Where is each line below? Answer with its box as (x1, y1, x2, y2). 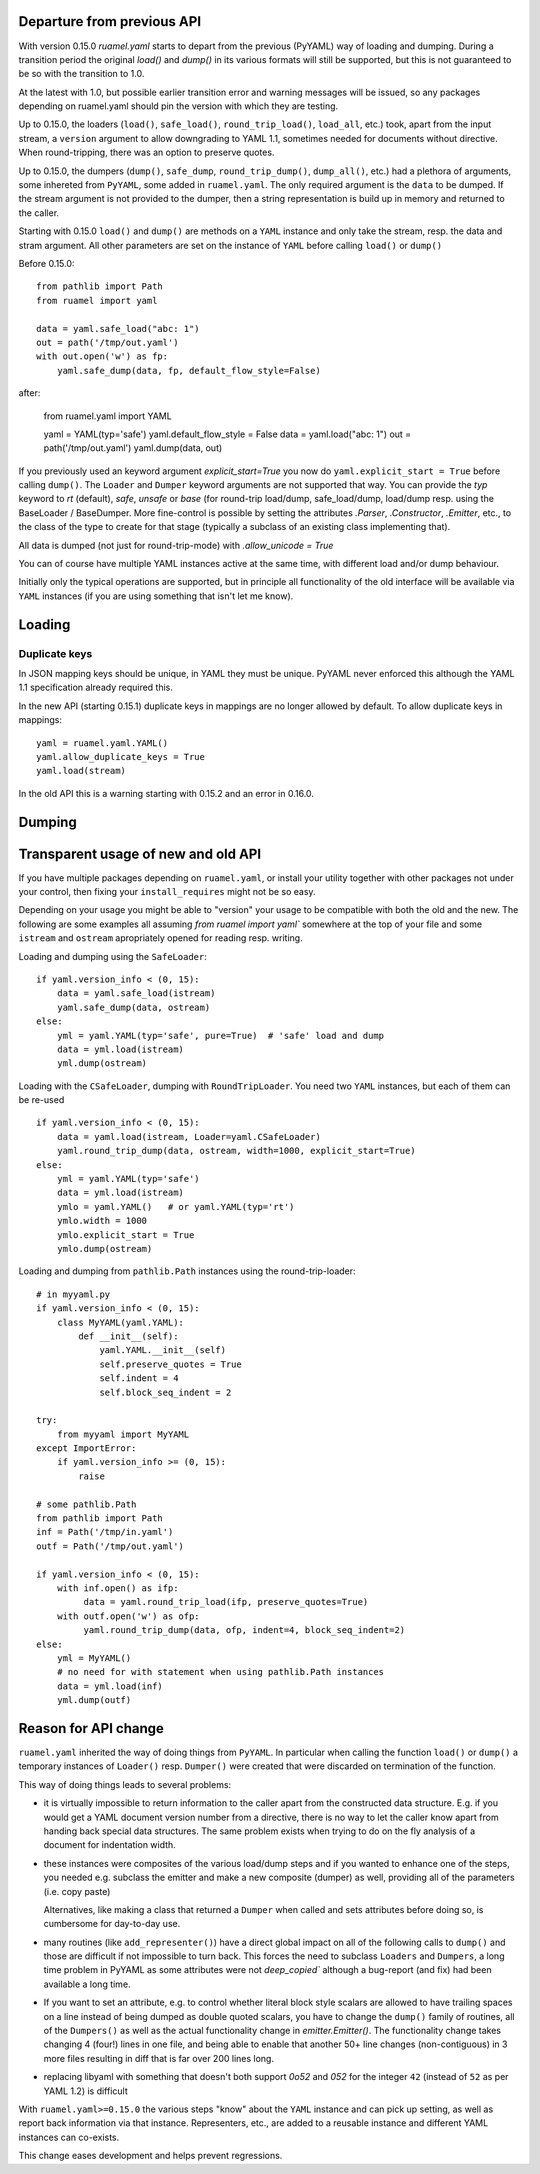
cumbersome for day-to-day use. (43, 1918, 181, 1930)
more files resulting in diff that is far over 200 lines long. (43, 2052, 275, 2064)
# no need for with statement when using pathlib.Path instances (56, 1666, 385, 1678)
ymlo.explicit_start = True (56, 1229, 195, 1240)
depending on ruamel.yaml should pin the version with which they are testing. (18, 100, 339, 112)
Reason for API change (18, 1720, 165, 1737)
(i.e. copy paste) (43, 1885, 111, 1897)
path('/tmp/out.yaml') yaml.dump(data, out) (43, 442, 223, 454)
